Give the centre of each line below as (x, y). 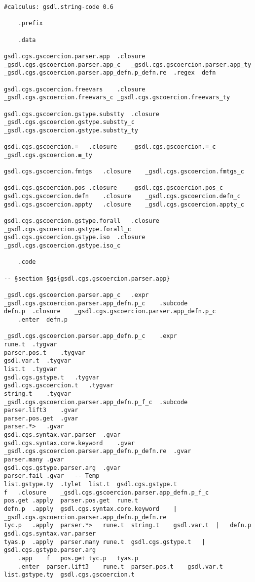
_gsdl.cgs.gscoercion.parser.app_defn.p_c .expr (91, 336)
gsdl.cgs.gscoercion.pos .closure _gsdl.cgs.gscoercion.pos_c (113, 188)
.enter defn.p (43, 319)
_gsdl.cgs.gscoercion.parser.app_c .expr (76, 295)
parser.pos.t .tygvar (45, 353)
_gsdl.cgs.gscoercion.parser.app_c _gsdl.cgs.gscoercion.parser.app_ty (128, 64)
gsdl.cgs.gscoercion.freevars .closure (75, 89)
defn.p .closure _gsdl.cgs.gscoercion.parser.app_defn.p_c (110, 312)
